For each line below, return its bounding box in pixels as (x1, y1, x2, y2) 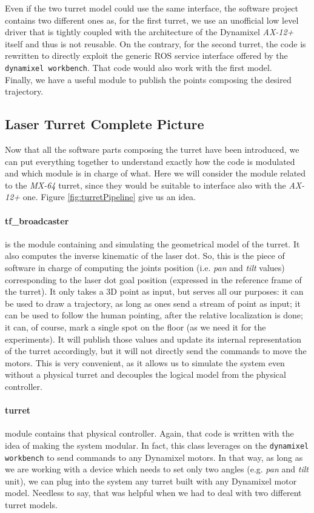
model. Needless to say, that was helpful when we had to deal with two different (5, 486, 302, 499)
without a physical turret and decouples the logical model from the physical (5, 368, 286, 381)
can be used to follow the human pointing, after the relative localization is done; (5, 309, 303, 321)
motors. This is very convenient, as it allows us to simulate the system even (5, 356, 285, 369)
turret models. (5, 498, 58, 511)
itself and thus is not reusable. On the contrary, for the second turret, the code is (5, 37, 306, 50)
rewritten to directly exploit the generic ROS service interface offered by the (5, 49, 288, 62)
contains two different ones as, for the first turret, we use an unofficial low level (5, 13, 299, 26)
